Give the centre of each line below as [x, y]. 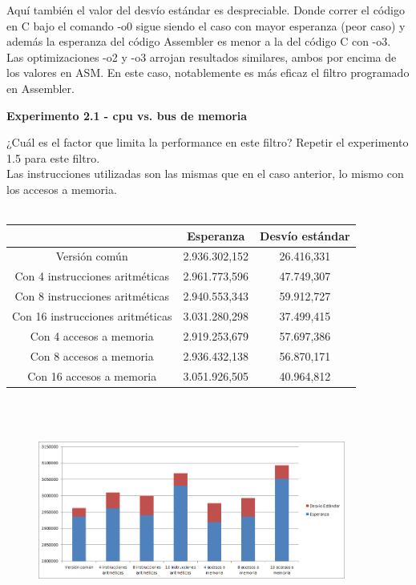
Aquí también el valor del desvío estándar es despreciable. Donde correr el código [206, 10]
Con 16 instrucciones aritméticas [92, 316]
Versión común [92, 256]
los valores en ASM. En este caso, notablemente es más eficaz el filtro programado [208, 73]
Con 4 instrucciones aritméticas [92, 276]
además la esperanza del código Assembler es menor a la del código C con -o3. [199, 41]
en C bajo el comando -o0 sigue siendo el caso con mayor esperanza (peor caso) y [206, 25]
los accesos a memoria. [62, 189]
